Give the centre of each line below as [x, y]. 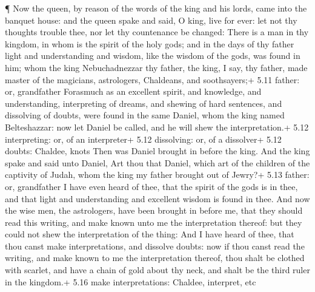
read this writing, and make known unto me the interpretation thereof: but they [154, 222]
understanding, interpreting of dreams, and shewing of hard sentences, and [144, 103]
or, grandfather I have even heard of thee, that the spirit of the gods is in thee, [151, 186]
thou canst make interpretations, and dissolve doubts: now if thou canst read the [155, 246]
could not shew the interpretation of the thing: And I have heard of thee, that [150, 234]
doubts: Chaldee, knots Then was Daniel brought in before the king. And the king [157, 151]
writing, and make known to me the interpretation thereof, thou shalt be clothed [155, 258]
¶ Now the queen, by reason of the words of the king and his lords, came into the [156, 8]
